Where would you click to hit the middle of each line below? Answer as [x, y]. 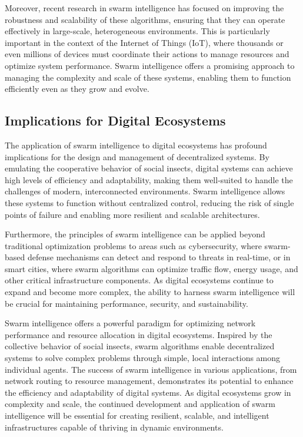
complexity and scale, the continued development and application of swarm [140, 404]
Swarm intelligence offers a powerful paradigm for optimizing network [130, 323]
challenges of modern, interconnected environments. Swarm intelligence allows [145, 191]
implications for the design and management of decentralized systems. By [137, 156]
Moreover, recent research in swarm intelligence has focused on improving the [144, 8]
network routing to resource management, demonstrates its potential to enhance [149, 381]
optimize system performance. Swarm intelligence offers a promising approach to [150, 65]
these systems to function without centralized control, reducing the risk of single [149, 202]
